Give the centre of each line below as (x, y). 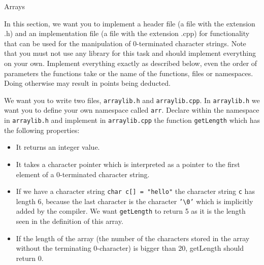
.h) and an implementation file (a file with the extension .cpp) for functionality (127, 33)
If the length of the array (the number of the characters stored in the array (133, 238)
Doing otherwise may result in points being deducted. (87, 83)
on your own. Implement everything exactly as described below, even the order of (131, 63)
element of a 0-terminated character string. (83, 174)
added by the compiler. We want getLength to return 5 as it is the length (131, 211)
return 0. (30, 258)
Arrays (14, 6)
